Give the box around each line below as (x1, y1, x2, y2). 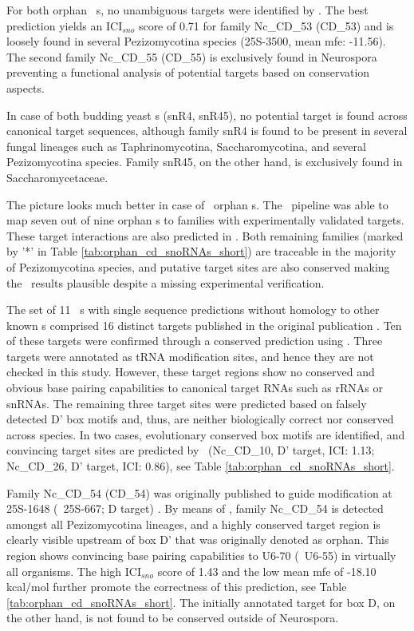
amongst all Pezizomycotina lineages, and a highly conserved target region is (6, 515, 380, 532)
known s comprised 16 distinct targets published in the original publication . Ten (6, 316, 402, 333)
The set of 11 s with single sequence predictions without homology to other (6, 301, 380, 318)
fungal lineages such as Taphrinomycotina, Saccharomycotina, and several (6, 137, 366, 154)
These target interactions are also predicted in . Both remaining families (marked (6, 227, 404, 244)
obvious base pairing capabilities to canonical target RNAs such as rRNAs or (6, 379, 384, 396)
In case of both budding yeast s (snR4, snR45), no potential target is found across (6, 106, 408, 123)
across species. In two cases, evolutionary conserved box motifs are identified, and (6, 426, 405, 442)
